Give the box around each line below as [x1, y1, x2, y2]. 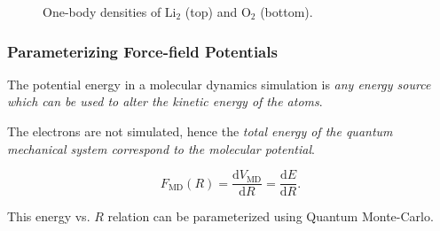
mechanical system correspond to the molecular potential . [7, 139, 315, 158]
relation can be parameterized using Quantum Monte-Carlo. [107, 207, 434, 226]
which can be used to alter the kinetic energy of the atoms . [7, 92, 323, 111]
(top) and [185, 3, 238, 20]
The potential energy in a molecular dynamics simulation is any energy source [7, 74, 431, 93]
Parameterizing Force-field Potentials [7, 40, 278, 62]
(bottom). [260, 3, 313, 20]
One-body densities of [43, 3, 161, 20]
